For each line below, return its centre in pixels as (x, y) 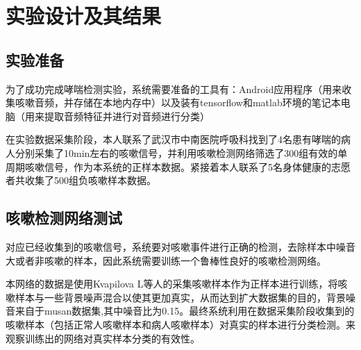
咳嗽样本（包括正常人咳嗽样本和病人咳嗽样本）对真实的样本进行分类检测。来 (180, 324)
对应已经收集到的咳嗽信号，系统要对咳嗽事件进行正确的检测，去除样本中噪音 (180, 246)
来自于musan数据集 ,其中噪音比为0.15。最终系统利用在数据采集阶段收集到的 (185, 311)
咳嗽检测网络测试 (64, 218)
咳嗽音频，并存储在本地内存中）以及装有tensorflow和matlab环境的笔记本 (178, 102)
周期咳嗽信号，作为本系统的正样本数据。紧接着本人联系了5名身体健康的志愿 (178, 166)
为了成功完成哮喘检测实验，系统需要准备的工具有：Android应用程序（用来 (174, 89)
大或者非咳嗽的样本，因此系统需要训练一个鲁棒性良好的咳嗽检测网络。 (166, 260)
